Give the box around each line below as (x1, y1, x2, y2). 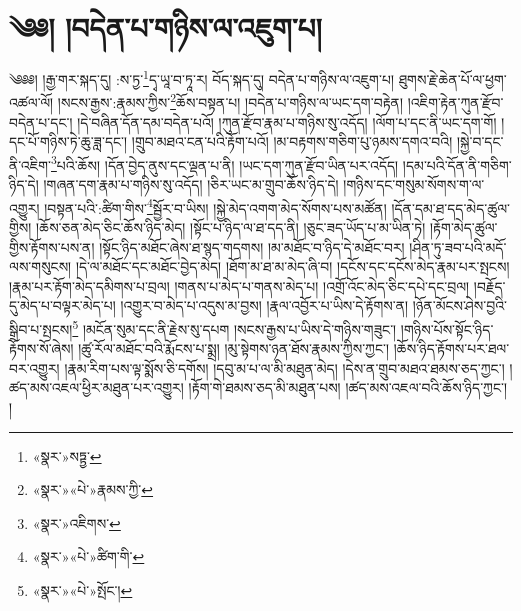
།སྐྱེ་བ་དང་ (456, 131, 504, 152)
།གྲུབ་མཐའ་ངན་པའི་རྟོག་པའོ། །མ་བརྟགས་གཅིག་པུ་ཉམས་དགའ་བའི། (131, 131, 453, 152)
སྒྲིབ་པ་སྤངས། (9, 318, 73, 339)
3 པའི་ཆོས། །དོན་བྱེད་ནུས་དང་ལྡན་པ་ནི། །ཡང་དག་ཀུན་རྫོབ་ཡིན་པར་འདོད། (51, 151, 399, 175)
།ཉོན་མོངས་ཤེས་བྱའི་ (412, 295, 507, 316)
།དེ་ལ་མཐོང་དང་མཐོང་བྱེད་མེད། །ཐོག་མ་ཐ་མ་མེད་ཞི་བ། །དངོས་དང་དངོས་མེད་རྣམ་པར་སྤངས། (75, 256, 510, 277)
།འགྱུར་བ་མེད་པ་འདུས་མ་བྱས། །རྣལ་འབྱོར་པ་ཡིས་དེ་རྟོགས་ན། (120, 295, 409, 316)
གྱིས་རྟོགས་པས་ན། (9, 236, 95, 257)
